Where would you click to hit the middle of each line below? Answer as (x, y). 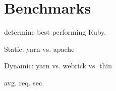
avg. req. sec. (24, 82)
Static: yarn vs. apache (39, 49)
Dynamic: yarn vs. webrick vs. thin (58, 66)
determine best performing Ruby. (55, 32)
